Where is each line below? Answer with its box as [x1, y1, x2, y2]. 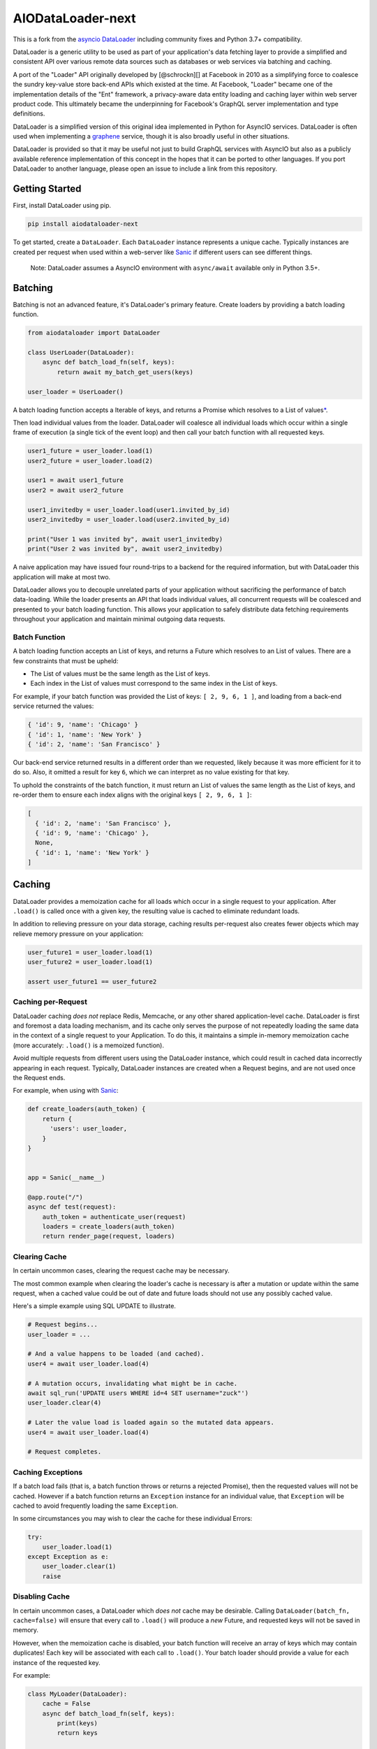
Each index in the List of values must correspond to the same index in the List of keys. [30, 679, 278, 688]
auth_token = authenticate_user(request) [42, 1212, 186, 1221]
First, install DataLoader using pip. [13, 201, 112, 210]
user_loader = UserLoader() [27, 388, 124, 395]
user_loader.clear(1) [42, 1562, 117, 1571]
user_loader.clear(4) [27, 1399, 102, 1407]
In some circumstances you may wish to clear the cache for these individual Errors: [13, 1515, 253, 1523]
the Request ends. [13, 1073, 66, 1082]
